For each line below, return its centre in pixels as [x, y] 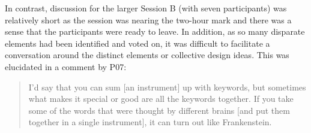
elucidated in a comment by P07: [66, 66]
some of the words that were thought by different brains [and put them [159, 110]
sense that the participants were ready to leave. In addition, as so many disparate [155, 31]
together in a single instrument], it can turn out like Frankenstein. [150, 122]
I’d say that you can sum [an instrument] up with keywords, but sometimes [167, 87]
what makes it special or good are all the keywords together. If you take [161, 99]
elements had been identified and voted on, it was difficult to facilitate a [137, 43]
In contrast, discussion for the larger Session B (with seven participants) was [146, 8]
